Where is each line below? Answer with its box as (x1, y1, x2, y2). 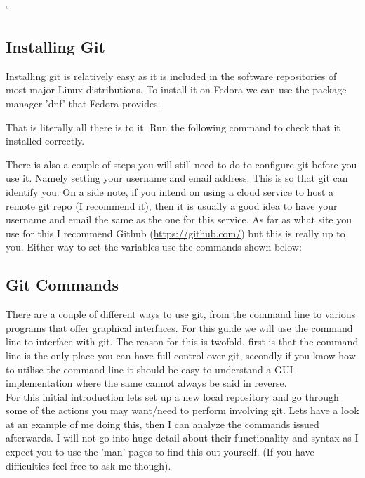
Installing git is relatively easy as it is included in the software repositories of (6, 68, 337, 83)
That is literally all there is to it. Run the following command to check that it (6, 119, 340, 134)
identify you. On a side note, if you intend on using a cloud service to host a (6, 184, 334, 199)
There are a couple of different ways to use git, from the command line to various (6, 307, 356, 321)
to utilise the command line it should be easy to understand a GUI (6, 361, 293, 376)
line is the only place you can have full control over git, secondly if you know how (6, 347, 356, 362)
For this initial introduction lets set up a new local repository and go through (6, 389, 339, 404)
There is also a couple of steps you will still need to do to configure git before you (6, 157, 357, 171)
